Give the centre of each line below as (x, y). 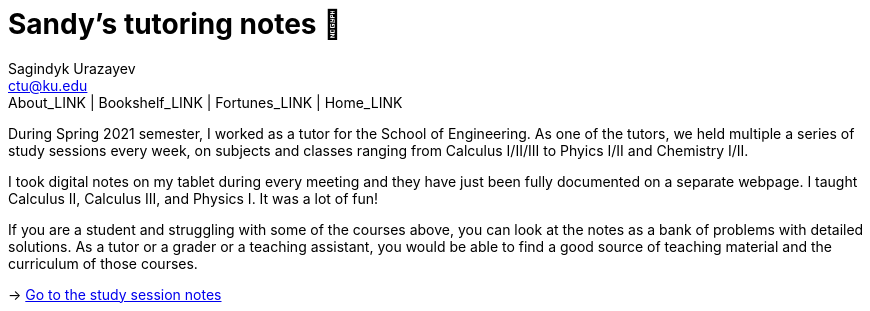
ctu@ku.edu (48, 85)
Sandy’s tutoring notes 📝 (175, 24)
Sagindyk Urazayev (72, 68)
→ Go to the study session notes (115, 294)
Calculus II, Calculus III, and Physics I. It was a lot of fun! (193, 198)
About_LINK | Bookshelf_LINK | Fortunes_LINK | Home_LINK (205, 102)
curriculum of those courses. (103, 263)
